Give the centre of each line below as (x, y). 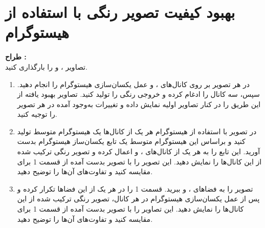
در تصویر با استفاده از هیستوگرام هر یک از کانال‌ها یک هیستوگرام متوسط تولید (137, 131)
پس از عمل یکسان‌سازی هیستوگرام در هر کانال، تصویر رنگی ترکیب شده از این (138, 199)
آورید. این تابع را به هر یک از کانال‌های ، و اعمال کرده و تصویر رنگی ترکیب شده (139, 151)
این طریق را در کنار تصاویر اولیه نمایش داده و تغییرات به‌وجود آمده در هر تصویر (139, 104)
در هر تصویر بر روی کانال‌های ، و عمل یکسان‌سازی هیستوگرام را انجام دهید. (134, 84)
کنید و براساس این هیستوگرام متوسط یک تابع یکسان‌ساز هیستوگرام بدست (131, 141)
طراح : (16, 57)
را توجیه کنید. (37, 114)
